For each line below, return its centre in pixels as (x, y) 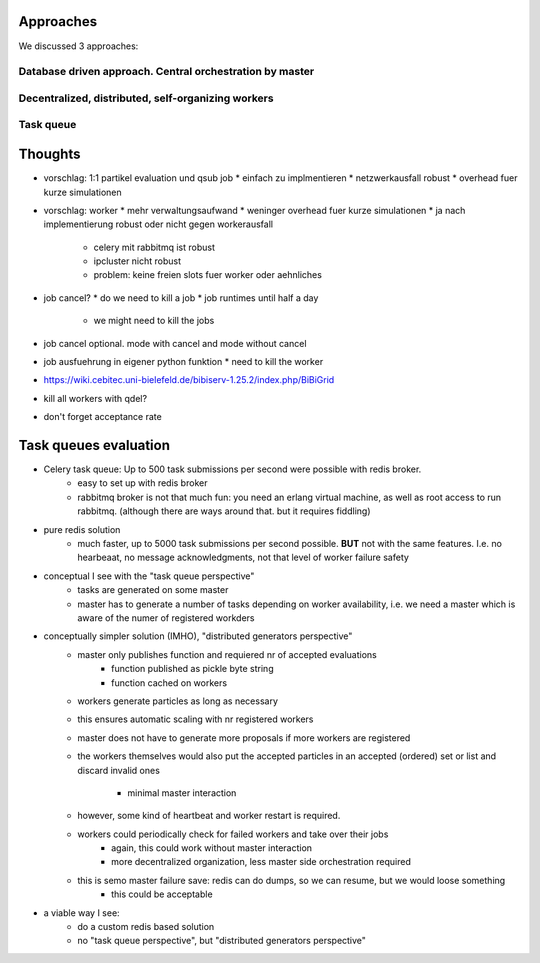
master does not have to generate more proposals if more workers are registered (244, 737)
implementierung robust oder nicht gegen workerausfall (158, 224)
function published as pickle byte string (192, 669)
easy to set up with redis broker (142, 483)
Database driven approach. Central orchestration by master (166, 72)
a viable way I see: (81, 912)
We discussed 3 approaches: (78, 46)
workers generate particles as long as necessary (178, 701)
